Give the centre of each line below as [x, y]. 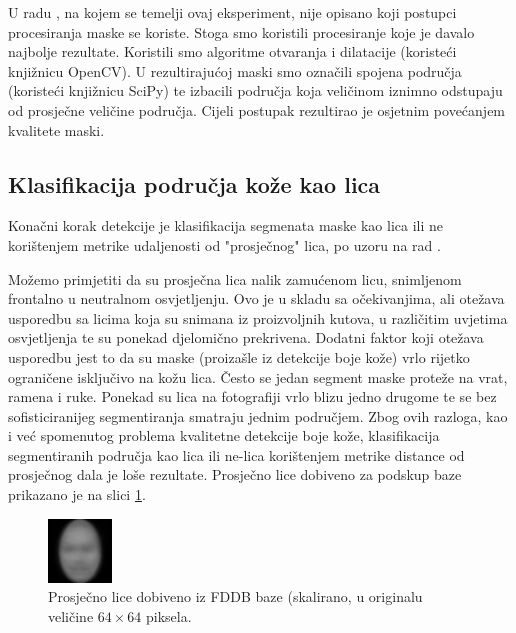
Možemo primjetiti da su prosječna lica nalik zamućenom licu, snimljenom [235, 278]
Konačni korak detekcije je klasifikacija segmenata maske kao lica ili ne [226, 225]
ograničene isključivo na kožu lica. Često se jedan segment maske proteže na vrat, [258, 376]
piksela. [169, 615]
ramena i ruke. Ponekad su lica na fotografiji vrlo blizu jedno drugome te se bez [252, 396]
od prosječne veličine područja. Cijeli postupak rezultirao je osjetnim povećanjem [257, 109]
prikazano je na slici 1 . [77, 494]
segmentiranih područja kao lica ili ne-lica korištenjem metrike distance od [236, 454]
